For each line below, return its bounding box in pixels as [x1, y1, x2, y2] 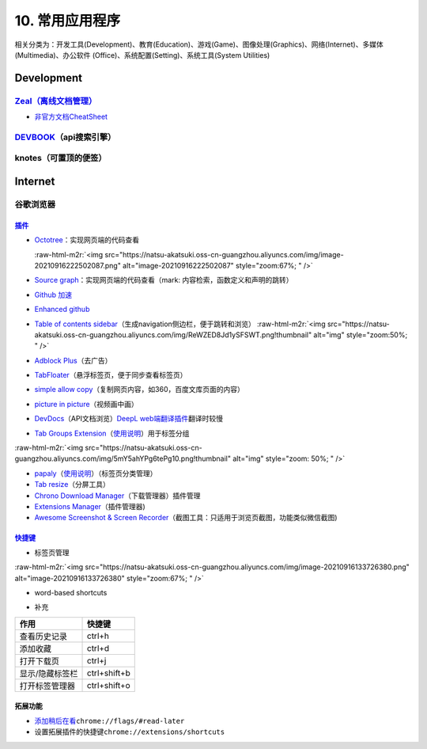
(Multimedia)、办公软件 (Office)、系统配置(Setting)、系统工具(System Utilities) [14, 50, 270, 59]
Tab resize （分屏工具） [34, 480, 111, 489]
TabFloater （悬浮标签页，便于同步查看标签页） [34, 371, 187, 380]
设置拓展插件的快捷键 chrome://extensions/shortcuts [34, 727, 225, 736]
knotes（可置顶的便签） [14, 153, 107, 164]
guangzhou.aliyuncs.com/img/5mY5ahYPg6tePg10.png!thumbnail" [14, 454, 231, 463]
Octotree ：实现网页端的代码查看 [34, 235, 140, 245]
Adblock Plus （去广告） [34, 355, 112, 365]
